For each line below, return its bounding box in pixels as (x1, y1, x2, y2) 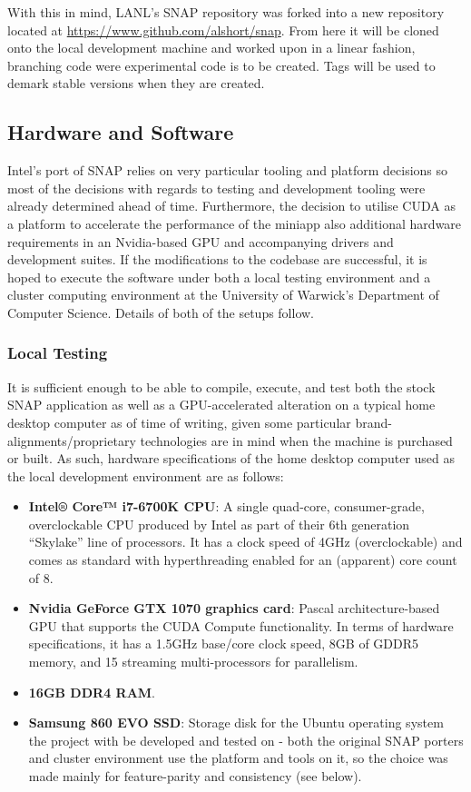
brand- (355, 412, 392, 431)
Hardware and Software (7, 118, 234, 146)
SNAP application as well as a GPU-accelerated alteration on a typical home (7, 395, 436, 414)
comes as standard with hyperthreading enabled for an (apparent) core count (28, 550, 457, 569)
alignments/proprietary (7, 431, 136, 450)
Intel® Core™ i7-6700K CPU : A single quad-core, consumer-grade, (28, 497, 425, 516)
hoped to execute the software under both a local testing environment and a (7, 267, 431, 286)
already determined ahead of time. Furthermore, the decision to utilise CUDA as (7, 196, 456, 215)
